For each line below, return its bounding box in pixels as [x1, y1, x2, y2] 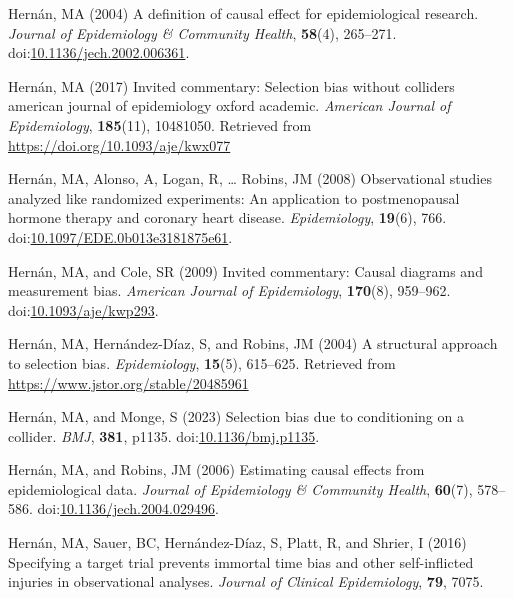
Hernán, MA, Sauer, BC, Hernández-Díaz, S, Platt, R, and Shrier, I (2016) [8, 532, 467, 553]
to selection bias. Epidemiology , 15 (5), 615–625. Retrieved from [8, 352, 396, 373]
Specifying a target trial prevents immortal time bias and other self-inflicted [8, 551, 474, 572]
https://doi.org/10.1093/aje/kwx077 [8, 134, 231, 155]
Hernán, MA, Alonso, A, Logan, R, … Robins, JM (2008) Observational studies [8, 168, 492, 189]
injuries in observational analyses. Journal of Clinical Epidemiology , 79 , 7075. [8, 571, 484, 592]
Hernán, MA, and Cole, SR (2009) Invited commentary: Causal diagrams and [8, 260, 483, 281]
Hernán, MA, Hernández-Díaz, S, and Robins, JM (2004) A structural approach [8, 333, 498, 354]
